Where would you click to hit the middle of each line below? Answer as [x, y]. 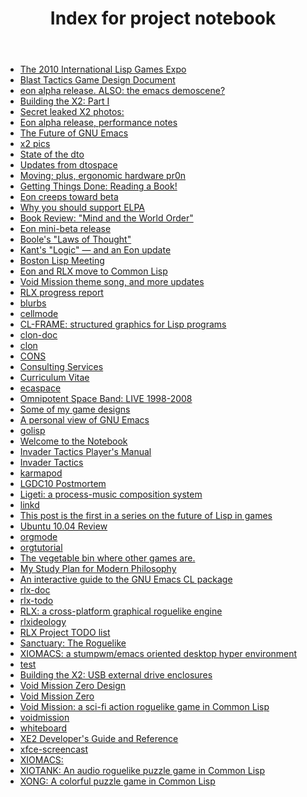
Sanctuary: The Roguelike [73, 643]
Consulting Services [61, 367]
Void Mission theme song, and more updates [112, 282]
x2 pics [35, 144]
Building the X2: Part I [64, 101]
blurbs [33, 303]
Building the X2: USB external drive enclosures [116, 675]
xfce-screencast [54, 749]
